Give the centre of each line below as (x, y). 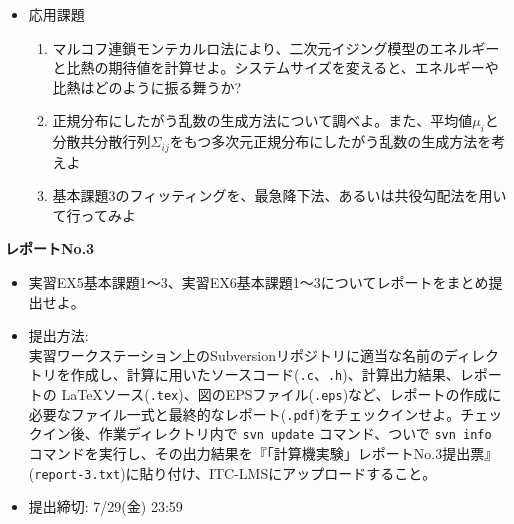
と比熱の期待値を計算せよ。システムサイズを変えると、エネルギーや (275, 67)
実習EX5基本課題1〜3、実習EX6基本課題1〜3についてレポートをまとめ (258, 282)
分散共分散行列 (101, 141)
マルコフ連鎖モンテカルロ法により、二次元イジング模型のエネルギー (276, 47)
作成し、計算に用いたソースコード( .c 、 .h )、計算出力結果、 (265, 374)
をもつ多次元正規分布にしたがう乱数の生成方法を (330, 141)
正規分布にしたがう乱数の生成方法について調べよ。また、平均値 (262, 120)
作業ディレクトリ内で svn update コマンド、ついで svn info (295, 433)
